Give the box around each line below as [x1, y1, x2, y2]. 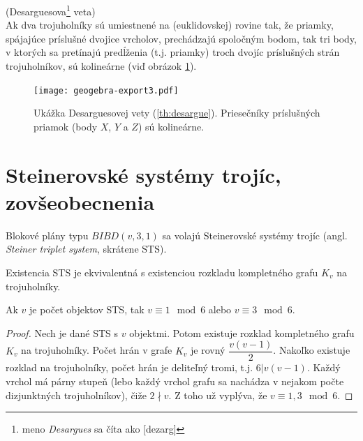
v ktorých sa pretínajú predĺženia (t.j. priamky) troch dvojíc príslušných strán [6, 45, 340, 59]
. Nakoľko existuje [273, 343, 350, 357]
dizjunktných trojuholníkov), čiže [6, 387, 147, 402]
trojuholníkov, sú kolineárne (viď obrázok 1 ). [6, 59, 197, 73]
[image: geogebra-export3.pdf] [34, 85, 179, 96]
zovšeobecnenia [6, 187, 155, 216]
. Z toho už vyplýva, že [168, 387, 267, 402]
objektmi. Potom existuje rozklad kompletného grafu [129, 325, 355, 340]
